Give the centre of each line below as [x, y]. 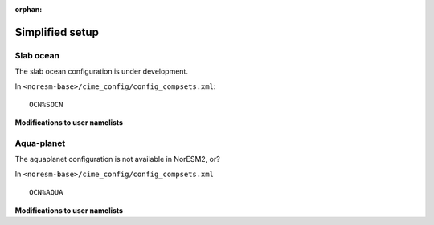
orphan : [29, 9]
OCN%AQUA [46, 193]
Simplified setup [57, 32]
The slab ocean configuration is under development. [102, 71]
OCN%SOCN [46, 104]
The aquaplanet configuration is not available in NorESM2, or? [117, 159]
